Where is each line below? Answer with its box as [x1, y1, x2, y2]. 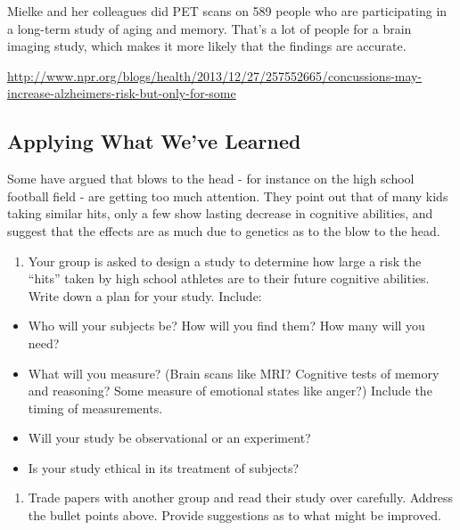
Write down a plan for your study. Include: [28, 286, 262, 305]
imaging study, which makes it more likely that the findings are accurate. [7, 37, 407, 55]
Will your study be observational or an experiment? [28, 428, 311, 447]
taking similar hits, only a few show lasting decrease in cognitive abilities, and [7, 204, 433, 223]
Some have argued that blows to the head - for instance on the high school [7, 169, 415, 188]
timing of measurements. [28, 398, 163, 417]
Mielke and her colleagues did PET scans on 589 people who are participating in [7, 2, 448, 20]
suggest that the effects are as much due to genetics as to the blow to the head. [7, 221, 440, 240]
